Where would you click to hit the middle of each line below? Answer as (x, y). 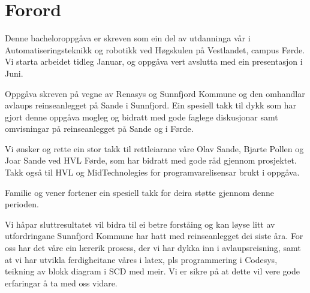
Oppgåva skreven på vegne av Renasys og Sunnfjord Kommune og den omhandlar (155, 93)
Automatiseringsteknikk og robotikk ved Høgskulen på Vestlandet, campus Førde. (155, 49)
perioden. (22, 204)
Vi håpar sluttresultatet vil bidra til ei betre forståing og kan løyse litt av (140, 224)
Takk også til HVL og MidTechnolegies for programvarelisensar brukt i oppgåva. (152, 172)
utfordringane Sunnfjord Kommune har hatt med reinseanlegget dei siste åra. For (154, 236)
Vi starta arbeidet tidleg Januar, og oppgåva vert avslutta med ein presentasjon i (154, 61)
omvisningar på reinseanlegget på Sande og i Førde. (99, 129)
